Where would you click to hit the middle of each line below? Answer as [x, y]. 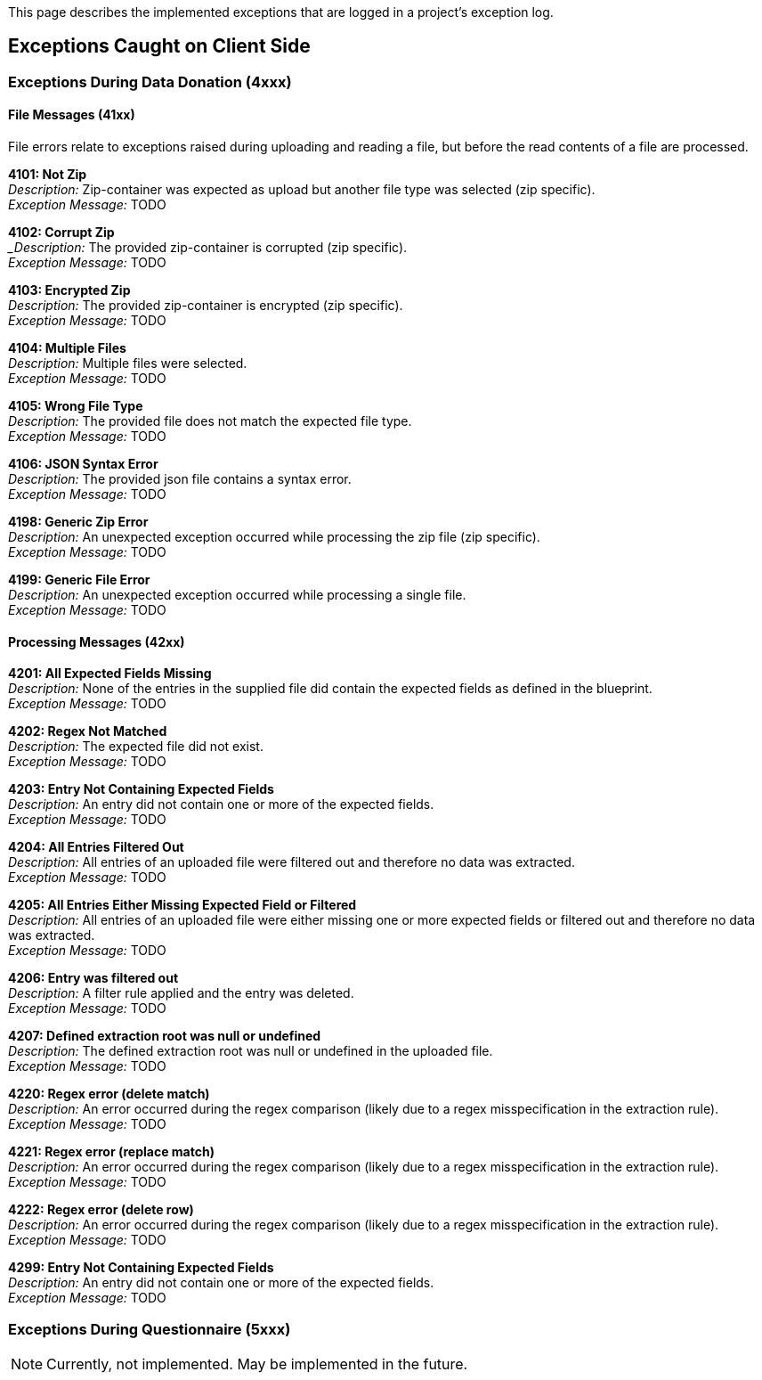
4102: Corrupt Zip [61, 233]
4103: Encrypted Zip [69, 290]
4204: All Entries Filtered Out [96, 847]
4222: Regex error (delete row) [101, 1210]
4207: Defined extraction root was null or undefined [165, 1036]
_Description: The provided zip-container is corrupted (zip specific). [208, 248]
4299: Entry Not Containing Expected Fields [141, 1268]
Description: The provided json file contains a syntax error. [180, 479]
